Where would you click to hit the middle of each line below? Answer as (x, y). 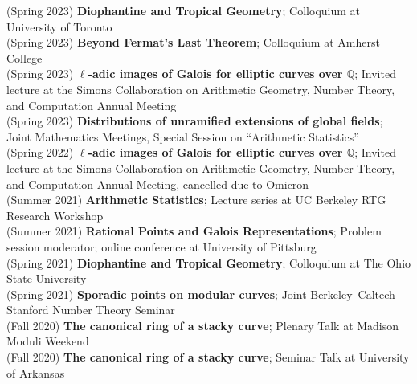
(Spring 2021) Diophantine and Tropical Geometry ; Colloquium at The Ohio (209, 262)
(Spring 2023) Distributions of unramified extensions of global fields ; (195, 121)
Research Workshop (55, 215)
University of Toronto (59, 26)
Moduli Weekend (48, 341)
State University (47, 278)
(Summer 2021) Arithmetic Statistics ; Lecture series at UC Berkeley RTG (196, 200)
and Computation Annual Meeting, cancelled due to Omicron (158, 184)
